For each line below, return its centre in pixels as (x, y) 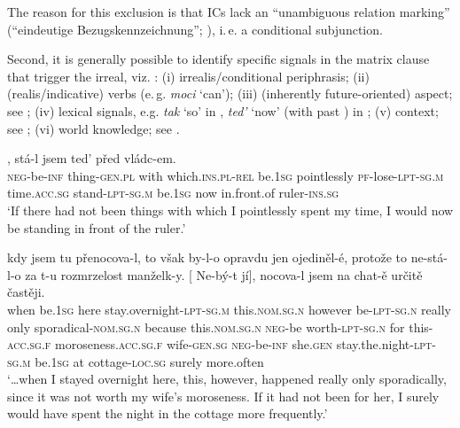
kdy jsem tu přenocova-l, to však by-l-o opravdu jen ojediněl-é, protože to (207, 257)
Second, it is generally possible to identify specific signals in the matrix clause (218, 59)
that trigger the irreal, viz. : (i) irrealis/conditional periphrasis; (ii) (188, 76)
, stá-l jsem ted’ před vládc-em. (92, 158)
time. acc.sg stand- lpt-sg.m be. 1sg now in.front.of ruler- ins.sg (173, 193)
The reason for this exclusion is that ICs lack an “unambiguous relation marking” (229, 12)
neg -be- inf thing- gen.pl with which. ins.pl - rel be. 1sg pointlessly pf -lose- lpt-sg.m (226, 175)
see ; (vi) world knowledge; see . (94, 128)
